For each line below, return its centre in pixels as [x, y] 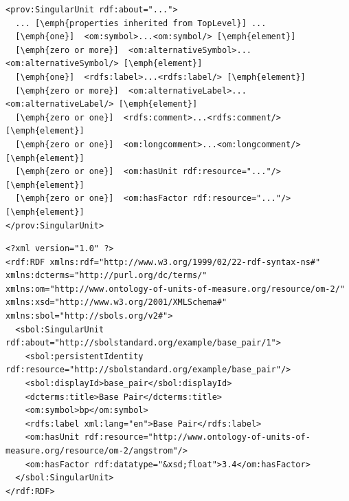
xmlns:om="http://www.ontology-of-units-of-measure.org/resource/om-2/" [175, 289]
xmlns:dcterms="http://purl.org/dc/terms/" [106, 276]
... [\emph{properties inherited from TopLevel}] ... [141, 23]
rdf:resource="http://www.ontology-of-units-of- [197, 437]
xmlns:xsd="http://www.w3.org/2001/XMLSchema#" [116, 302]
